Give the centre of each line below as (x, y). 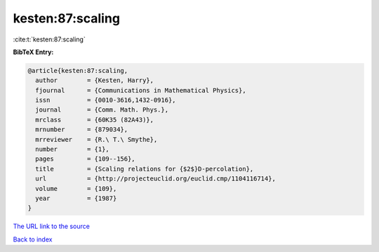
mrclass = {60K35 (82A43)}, (95, 120)
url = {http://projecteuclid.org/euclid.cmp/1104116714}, (156, 179)
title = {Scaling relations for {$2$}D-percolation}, (145, 169)
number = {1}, (73, 150)
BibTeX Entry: (33, 52)
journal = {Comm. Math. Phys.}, (102, 110)
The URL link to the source (52, 226)
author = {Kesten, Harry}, (95, 80)
